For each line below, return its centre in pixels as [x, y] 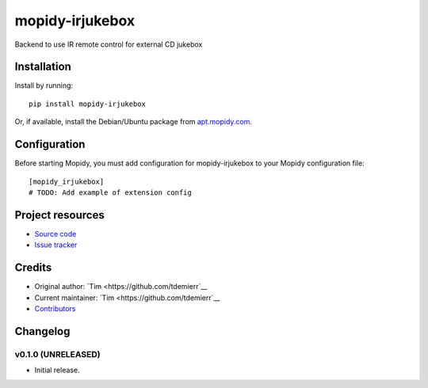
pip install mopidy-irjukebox [88, 104]
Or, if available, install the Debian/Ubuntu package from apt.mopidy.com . [134, 122]
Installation [43, 67]
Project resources [59, 215]
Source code [55, 234]
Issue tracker [56, 245]
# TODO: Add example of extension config [110, 192]
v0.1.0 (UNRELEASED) [57, 354]
